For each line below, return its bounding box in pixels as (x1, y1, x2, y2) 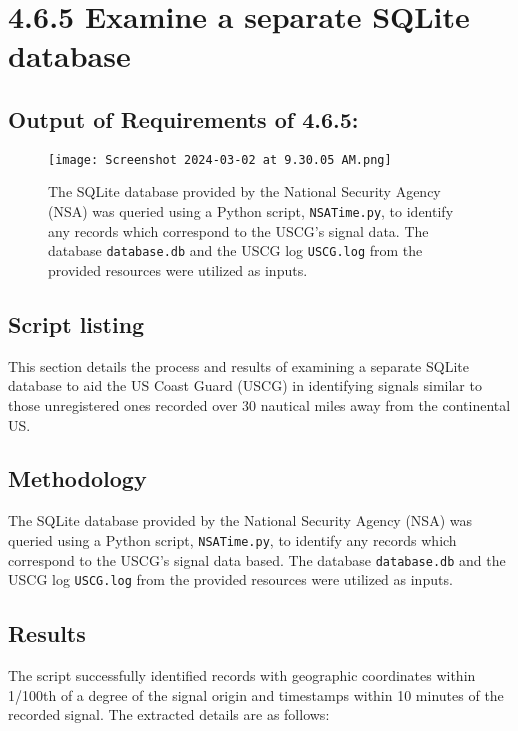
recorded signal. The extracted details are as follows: (8, 704, 330, 725)
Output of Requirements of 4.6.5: (8, 103, 359, 134)
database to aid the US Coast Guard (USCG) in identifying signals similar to (8, 375, 482, 396)
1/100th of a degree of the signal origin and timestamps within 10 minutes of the (8, 684, 504, 705)
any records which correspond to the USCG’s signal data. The (48, 220, 429, 241)
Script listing (8, 308, 145, 339)
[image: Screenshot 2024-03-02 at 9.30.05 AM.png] (48, 152, 392, 167)
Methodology (8, 463, 147, 494)
